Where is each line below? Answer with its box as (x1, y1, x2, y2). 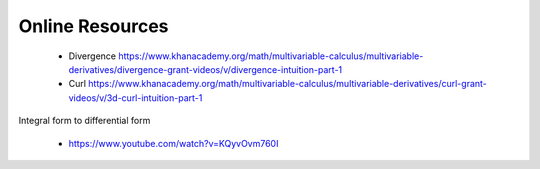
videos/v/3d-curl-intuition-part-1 (68, 91, 203, 104)
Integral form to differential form (18, 115, 151, 127)
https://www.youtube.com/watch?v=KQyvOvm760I (68, 137, 279, 149)
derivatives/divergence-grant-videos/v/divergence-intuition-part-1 (68, 63, 343, 75)
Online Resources (18, 15, 169, 37)
